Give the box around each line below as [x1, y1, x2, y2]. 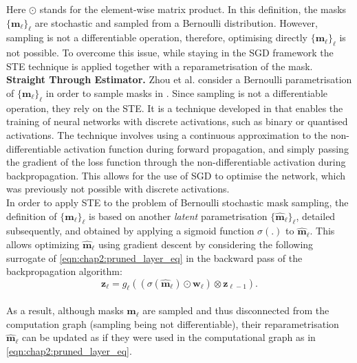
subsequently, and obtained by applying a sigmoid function [6, 223, 255, 238]
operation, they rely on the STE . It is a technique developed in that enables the [6, 100, 343, 115]
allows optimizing [6, 236, 80, 251]
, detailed [296, 208, 336, 223]
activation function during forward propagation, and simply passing [64, 141, 349, 155]
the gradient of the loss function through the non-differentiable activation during [6, 155, 346, 169]
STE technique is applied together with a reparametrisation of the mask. [6, 58, 313, 73]
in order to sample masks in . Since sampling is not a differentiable [45, 85, 327, 100]
